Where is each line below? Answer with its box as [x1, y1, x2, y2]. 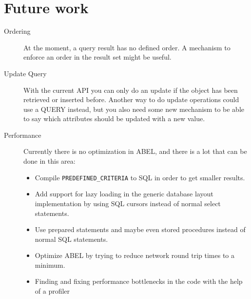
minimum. [35, 259, 65, 270]
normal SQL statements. [35, 234, 108, 244]
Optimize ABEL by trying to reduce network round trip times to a [35, 250, 234, 260]
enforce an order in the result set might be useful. [23, 52, 172, 62]
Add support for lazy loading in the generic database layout [35, 189, 213, 199]
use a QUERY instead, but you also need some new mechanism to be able [23, 104, 244, 114]
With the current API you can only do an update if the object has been [23, 85, 238, 95]
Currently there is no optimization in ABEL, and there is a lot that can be [23, 146, 247, 156]
